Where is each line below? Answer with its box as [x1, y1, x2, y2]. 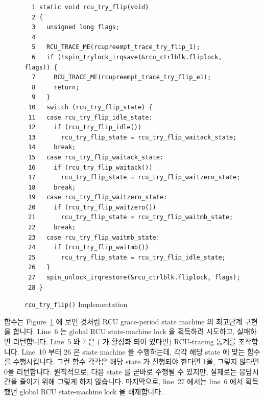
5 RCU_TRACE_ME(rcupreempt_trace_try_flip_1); [32, 43, 200, 51]
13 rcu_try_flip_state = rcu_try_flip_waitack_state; [28, 133, 237, 141]
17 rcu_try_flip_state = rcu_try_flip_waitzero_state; [28, 174, 241, 181]
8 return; [32, 83, 80, 91]
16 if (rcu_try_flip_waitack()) [28, 163, 153, 171]
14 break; [28, 144, 76, 151]
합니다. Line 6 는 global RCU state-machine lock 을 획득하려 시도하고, [13, 326, 235, 337]
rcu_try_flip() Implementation [25, 299, 128, 310]
